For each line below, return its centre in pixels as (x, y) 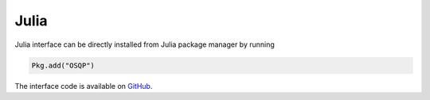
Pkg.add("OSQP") (63, 65)
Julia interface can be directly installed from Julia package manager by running (145, 44)
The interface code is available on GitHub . (84, 86)
